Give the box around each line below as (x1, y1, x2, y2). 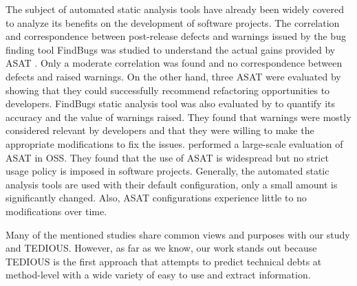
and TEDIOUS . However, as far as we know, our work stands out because (6, 241, 317, 255)
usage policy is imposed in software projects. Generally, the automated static (6, 164, 329, 178)
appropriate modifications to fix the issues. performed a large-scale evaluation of (6, 136, 343, 151)
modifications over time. (6, 203, 107, 218)
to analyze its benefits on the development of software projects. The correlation (6, 15, 340, 30)
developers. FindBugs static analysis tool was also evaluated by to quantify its (6, 96, 335, 111)
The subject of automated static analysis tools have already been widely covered (6, 2, 344, 16)
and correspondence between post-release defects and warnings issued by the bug (6, 29, 346, 43)
